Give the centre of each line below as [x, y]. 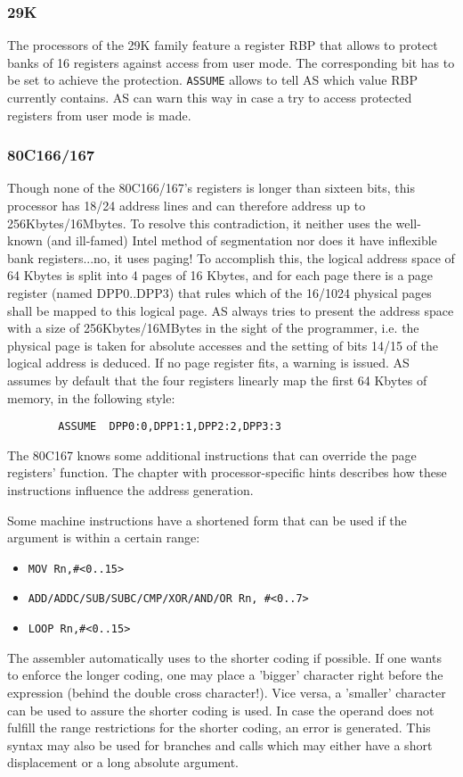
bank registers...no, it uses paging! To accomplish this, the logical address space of [231, 257]
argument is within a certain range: [104, 537]
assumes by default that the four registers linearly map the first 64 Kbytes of [217, 380]
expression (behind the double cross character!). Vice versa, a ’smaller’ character [227, 692]
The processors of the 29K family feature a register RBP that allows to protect [223, 45]
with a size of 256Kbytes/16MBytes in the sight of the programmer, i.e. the [213, 328]
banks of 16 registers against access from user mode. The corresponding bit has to [231, 62]
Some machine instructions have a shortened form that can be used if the [207, 520]
